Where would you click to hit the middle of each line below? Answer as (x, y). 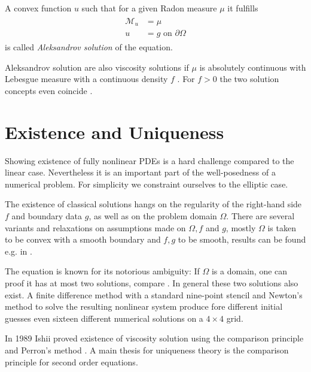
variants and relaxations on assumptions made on (95, 227)
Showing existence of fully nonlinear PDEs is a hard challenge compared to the (150, 160)
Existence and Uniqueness (115, 131)
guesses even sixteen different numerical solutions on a (104, 318)
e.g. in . (19, 251)
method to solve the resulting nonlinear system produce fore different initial (144, 306)
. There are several (260, 216)
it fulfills (243, 8)
